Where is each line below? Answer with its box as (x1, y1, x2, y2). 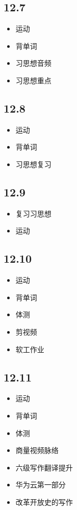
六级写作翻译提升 (15, 462, 73, 472)
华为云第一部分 (15, 479, 66, 490)
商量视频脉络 (15, 445, 59, 456)
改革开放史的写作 (15, 496, 73, 507)
